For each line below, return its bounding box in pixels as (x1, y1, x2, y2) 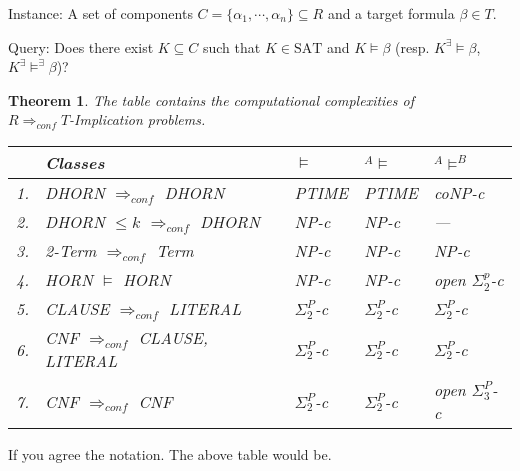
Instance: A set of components (8, 3, 193, 23)
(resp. (395, 36, 430, 57)
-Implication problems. (69, 109, 206, 130)
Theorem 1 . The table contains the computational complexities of (8, 89, 415, 110)
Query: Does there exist (8, 36, 154, 57)
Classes (45, 150, 105, 174)
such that (202, 36, 261, 57)
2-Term (45, 238, 97, 262)
